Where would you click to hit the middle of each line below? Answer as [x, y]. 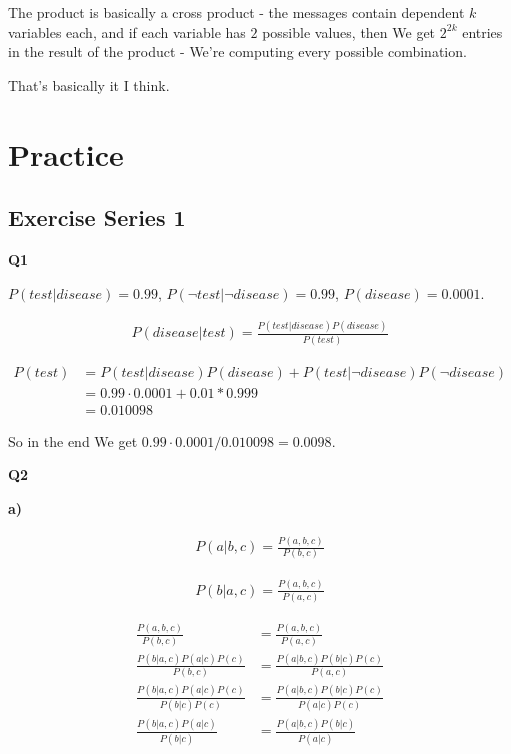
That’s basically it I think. [89, 84]
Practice [66, 153]
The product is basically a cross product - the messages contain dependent [236, 12]
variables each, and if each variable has [127, 31]
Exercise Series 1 [97, 217]
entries [482, 31]
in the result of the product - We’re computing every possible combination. [237, 51]
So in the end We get [73, 440]
